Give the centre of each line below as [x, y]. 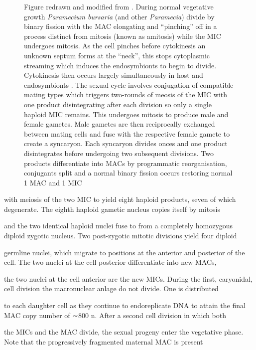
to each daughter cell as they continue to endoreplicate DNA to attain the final [125, 305]
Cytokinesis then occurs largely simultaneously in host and [114, 75]
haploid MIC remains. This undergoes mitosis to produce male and [126, 114]
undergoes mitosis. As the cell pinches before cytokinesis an [115, 46]
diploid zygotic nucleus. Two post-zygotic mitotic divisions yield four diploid [121, 236]
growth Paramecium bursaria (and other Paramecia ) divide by [119, 16]
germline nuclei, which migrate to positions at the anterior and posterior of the [125, 252]
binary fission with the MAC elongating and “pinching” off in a [121, 26]
